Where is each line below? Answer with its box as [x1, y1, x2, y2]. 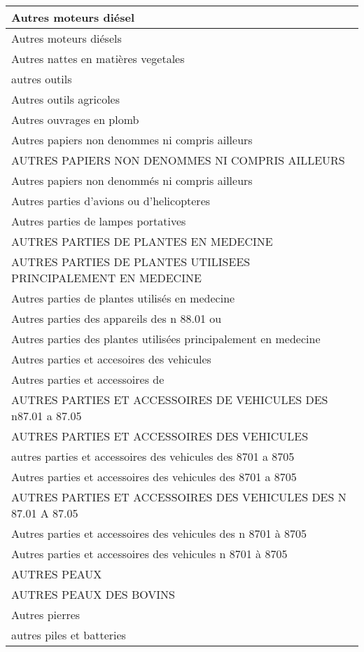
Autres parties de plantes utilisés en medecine [11, 290, 235, 306]
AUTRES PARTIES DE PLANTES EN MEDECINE [11, 233, 273, 249]
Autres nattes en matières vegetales [11, 50, 185, 67]
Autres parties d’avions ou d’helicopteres [11, 193, 211, 209]
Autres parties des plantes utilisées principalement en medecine [11, 331, 321, 347]
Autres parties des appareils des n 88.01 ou [11, 310, 222, 326]
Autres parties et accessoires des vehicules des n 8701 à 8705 [11, 525, 307, 541]
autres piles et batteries [11, 627, 126, 643]
